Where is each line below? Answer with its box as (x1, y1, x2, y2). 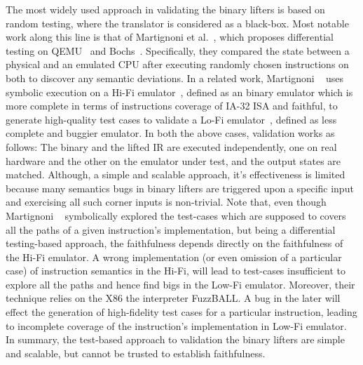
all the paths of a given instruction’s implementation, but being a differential (6, 222, 336, 237)
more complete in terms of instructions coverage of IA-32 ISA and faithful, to (6, 98, 338, 113)
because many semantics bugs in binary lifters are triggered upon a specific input (6, 180, 354, 195)
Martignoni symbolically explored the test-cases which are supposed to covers (6, 208, 346, 223)
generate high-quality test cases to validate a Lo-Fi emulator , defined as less (6, 112, 337, 126)
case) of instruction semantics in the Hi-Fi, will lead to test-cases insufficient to (6, 263, 345, 278)
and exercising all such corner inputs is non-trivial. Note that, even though (6, 194, 327, 209)
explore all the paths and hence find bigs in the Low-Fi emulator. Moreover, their (6, 277, 355, 291)
